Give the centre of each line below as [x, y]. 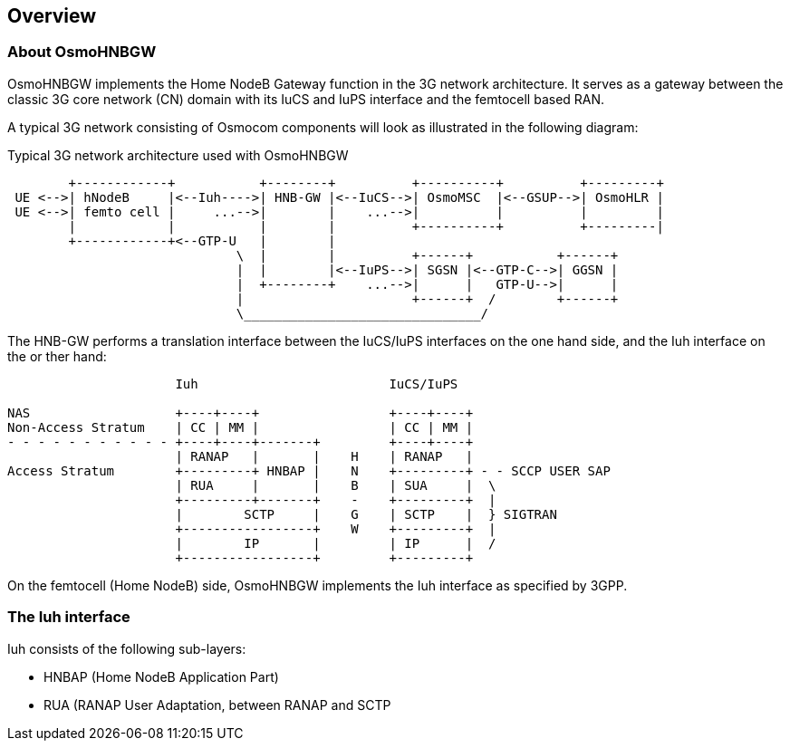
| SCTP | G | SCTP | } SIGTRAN [366, 514]
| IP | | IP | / [336, 543]
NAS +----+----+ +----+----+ [241, 412]
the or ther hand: [57, 356]
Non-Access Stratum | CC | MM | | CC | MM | [241, 427]
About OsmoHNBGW [82, 52]
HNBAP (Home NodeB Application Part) [161, 676]
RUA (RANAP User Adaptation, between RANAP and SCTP [217, 705]
